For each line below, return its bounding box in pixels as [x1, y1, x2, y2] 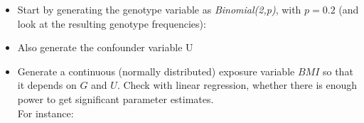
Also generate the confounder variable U [17, 40, 193, 55]
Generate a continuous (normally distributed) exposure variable [17, 63, 295, 78]
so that [322, 63, 353, 78]
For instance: [17, 105, 74, 120]
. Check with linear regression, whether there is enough [117, 77, 358, 92]
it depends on [17, 77, 77, 92]
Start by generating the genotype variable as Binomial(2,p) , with [17, 2, 301, 16]
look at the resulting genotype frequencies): [17, 16, 206, 31]
